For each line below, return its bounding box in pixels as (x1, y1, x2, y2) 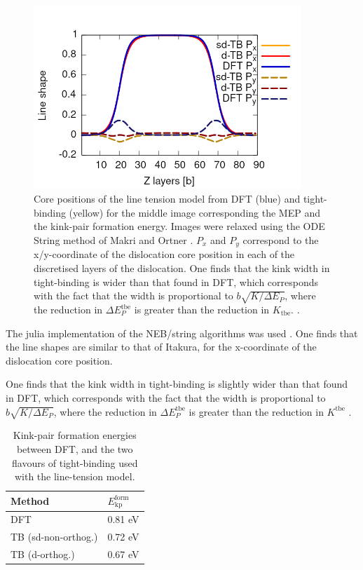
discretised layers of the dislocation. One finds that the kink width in (34, 261, 330, 276)
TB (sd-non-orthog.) (11, 529, 98, 544)
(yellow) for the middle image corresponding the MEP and (69, 205, 320, 219)
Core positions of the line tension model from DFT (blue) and (34, 191, 301, 206)
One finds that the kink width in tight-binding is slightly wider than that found (6, 376, 348, 391)
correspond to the (242, 233, 319, 247)
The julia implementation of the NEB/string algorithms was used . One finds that (6, 325, 358, 340)
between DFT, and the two (16, 441, 133, 456)
